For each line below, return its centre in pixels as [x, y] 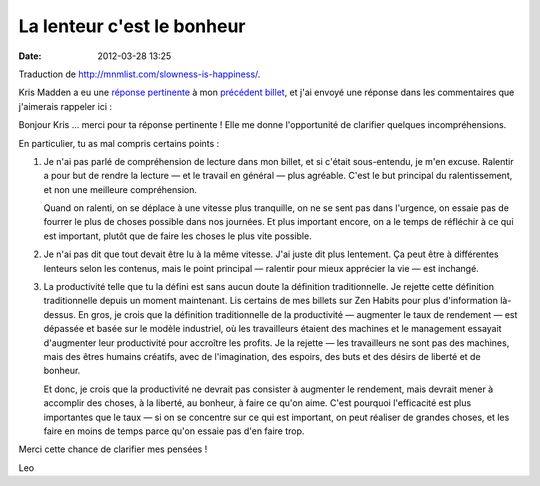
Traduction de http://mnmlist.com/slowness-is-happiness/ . [139, 74]
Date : [30, 56]
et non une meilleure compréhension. [120, 189]
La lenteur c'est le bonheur [132, 26]
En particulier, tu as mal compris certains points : [119, 143]
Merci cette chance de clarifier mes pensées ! [113, 449]
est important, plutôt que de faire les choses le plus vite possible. [177, 236]
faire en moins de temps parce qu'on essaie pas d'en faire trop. [174, 431]
